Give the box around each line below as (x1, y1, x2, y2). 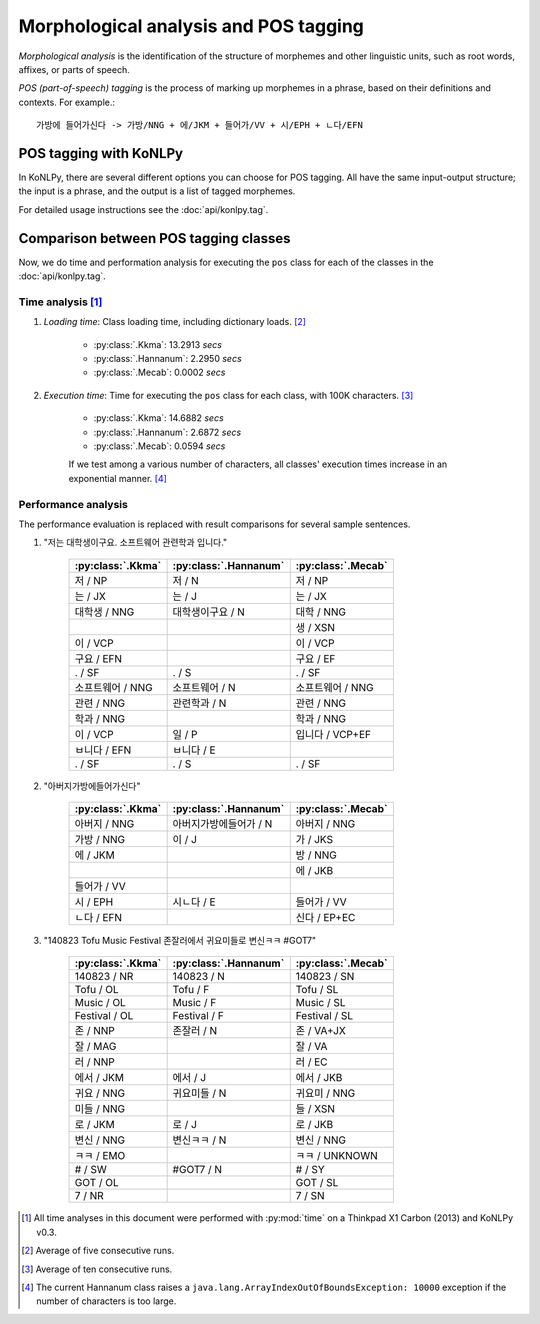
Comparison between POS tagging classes (18, 230, 291, 247)
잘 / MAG (74, 1040, 117, 1054)
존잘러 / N (172, 1024, 218, 1038)
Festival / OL (74, 1009, 134, 1023)
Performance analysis (18, 497, 129, 511)
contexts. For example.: (18, 96, 115, 108)
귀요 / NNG (74, 1086, 125, 1100)
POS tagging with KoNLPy (18, 145, 184, 162)
